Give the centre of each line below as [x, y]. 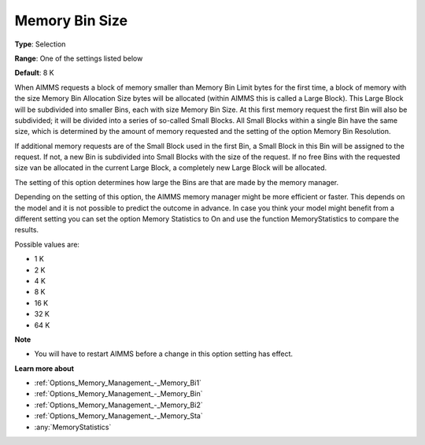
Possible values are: [47, 244]
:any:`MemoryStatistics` [73, 427]
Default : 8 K [34, 73]
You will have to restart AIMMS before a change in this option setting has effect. [164, 354]
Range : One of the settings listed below [79, 58]
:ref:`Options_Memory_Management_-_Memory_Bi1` [118, 383]
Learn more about [44, 368]
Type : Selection [40, 44]
